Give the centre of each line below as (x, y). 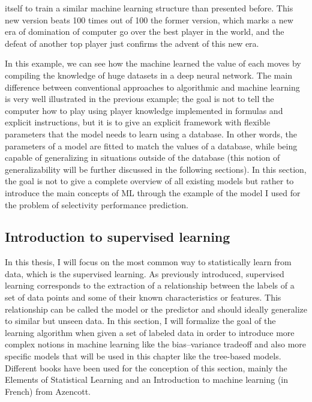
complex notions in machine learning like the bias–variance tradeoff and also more (156, 344)
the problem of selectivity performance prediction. (97, 204)
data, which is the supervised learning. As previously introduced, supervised (145, 273)
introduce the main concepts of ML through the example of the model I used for (153, 192)
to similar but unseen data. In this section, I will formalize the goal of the (140, 321)
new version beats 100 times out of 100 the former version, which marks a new (149, 19)
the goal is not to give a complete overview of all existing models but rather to (149, 181)
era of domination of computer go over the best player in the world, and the (145, 31)
